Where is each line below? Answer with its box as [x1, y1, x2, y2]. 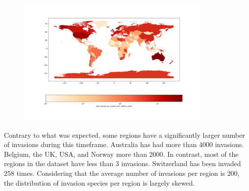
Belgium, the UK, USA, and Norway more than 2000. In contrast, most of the [4, 149, 239, 159]
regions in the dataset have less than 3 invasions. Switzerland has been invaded [4, 158, 241, 169]
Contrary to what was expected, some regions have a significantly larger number [4, 129, 245, 140]
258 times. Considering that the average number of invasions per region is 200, [4, 168, 240, 178]
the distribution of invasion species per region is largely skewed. [4, 177, 195, 188]
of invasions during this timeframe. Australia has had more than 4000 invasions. [4, 139, 244, 149]
